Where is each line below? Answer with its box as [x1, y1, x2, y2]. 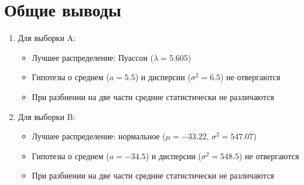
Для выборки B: [18, 110, 76, 122]
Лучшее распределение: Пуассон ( [32, 51, 154, 63]
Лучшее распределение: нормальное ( [32, 130, 166, 142]
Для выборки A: [18, 32, 76, 44]
